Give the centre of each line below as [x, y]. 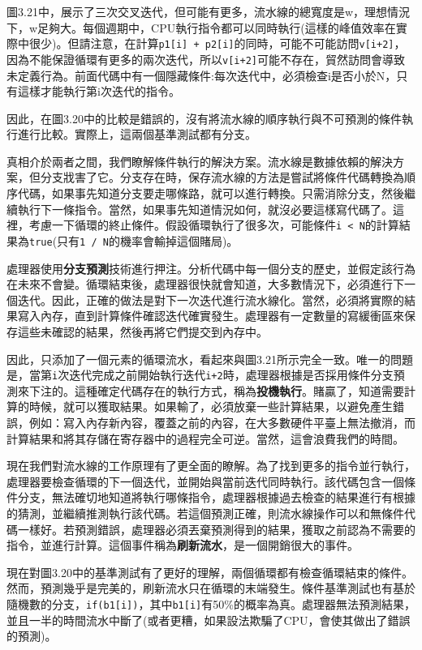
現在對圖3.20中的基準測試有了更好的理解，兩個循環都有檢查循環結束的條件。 [210, 572]
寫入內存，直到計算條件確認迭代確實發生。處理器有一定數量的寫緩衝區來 [211, 316]
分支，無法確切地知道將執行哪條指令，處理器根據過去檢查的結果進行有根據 [216, 497]
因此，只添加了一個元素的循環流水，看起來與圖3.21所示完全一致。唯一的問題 [210, 359]
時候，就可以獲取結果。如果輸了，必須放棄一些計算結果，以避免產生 [211, 406]
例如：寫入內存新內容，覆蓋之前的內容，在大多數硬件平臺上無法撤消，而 [222, 422]
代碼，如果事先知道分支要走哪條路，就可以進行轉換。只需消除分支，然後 [211, 193]
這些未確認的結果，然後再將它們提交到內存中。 [142, 331]
